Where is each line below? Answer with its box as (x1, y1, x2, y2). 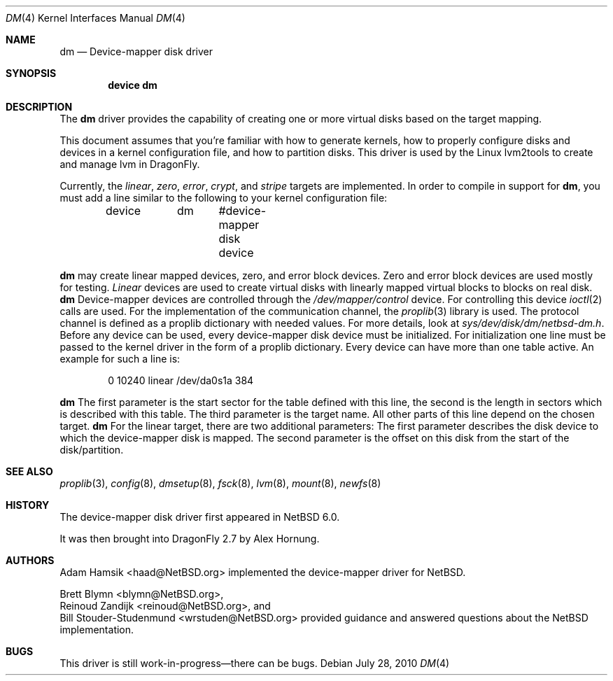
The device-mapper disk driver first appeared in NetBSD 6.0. (59, 511, 340, 523)
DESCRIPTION (6, 101, 73, 113)
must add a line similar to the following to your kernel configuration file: (59, 192, 388, 204)
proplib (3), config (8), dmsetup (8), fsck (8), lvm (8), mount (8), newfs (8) (59, 477, 381, 489)
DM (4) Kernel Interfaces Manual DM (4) (6, 12, 185, 24)
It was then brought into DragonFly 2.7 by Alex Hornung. (59, 533, 320, 545)
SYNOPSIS (6, 67, 57, 79)
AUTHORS (6, 554, 55, 566)
